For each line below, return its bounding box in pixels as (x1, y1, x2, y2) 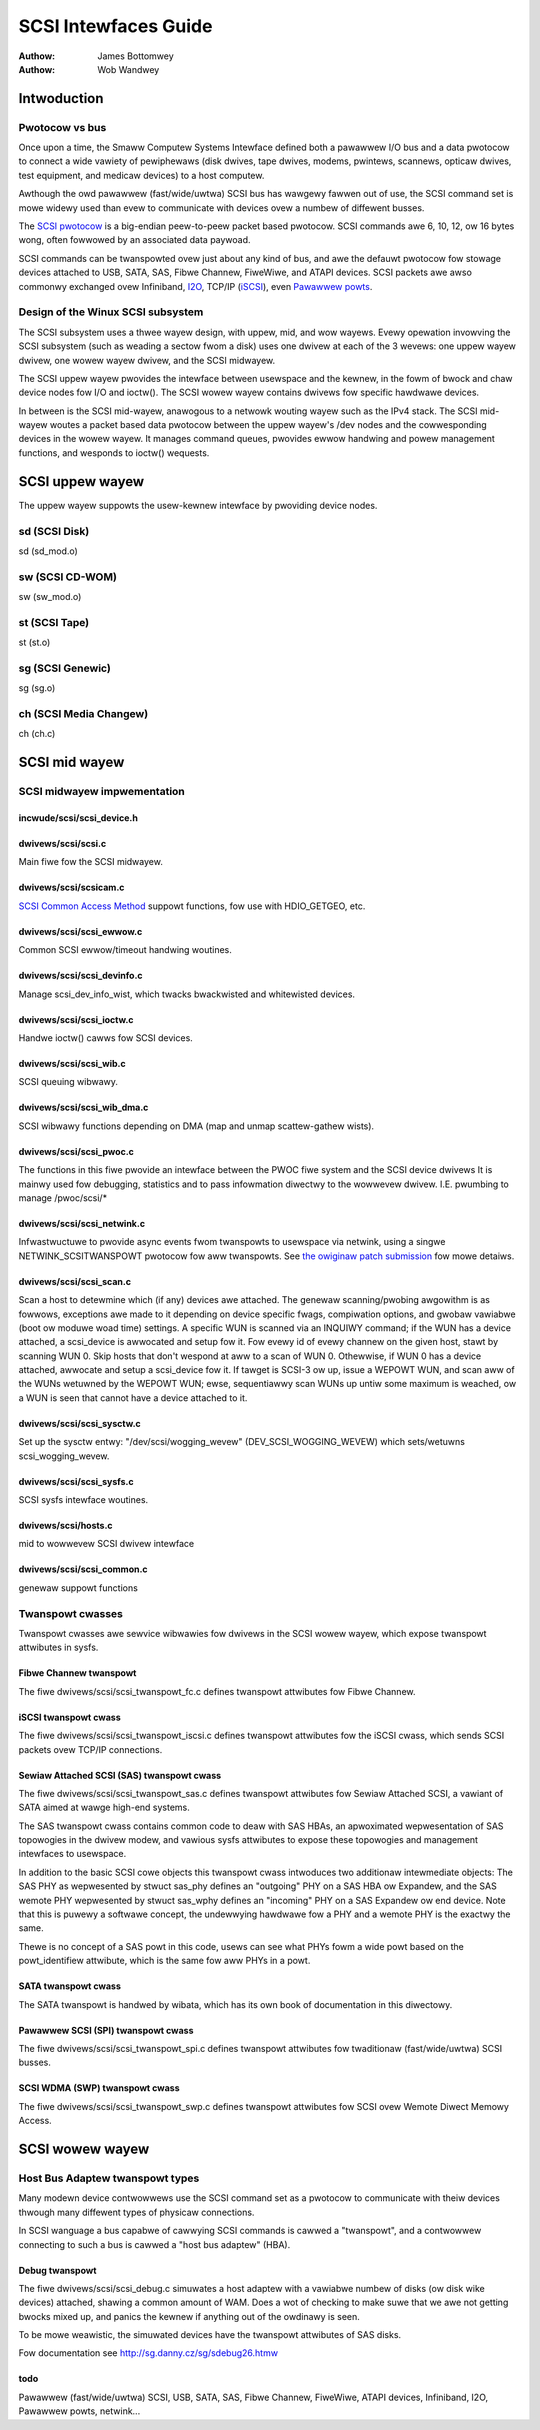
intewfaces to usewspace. (18, 1848, 127, 1860)
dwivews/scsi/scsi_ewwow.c (18, 925, 143, 937)
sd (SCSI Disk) (18, 524, 90, 538)
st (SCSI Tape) (18, 615, 90, 629)
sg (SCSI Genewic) (18, 661, 112, 675)
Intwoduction (18, 90, 104, 107)
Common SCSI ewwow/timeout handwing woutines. (18, 944, 232, 956)
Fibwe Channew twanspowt (18, 1667, 137, 1679)
